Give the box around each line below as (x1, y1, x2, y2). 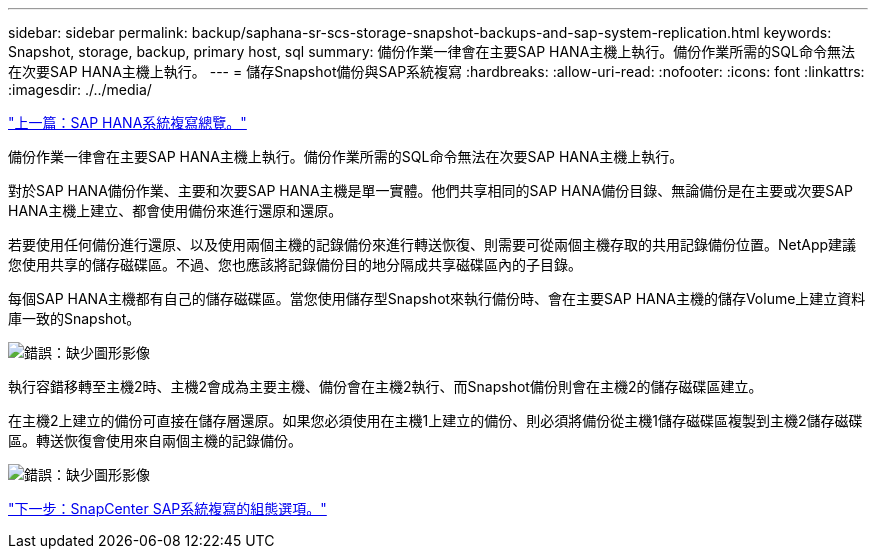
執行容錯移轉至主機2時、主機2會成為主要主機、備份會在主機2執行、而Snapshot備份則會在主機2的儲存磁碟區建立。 (8, 378, 763, 395)
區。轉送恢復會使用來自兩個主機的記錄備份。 (8, 432, 302, 449)
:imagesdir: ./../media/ (8, 81, 152, 98)
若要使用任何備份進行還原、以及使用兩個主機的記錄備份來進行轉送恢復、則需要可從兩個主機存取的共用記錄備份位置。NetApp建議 (8, 236, 857, 253)
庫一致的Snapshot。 (8, 310, 141, 327)
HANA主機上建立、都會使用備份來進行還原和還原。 (8, 202, 343, 219)
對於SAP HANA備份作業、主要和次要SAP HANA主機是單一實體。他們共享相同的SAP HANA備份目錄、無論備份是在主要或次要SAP (8, 182, 853, 199)
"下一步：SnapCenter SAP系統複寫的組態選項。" (8, 500, 327, 517)
